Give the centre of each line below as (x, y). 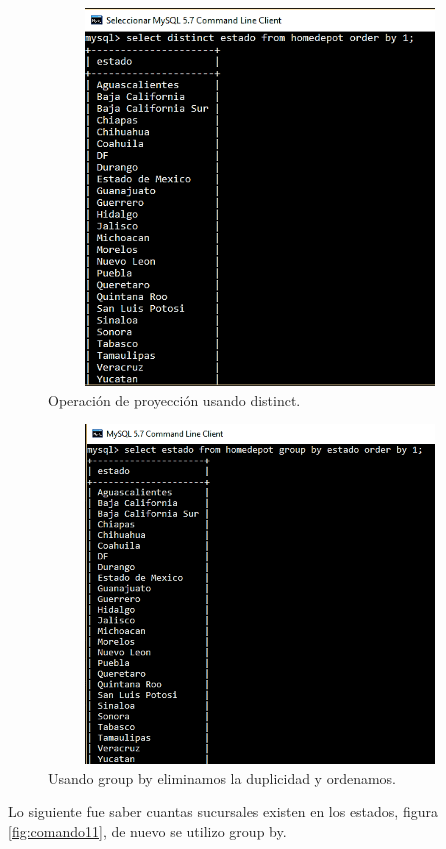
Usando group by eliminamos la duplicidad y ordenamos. (222, 777)
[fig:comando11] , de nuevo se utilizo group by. (147, 831)
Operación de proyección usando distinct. (174, 399)
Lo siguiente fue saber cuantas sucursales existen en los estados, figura (223, 811)
